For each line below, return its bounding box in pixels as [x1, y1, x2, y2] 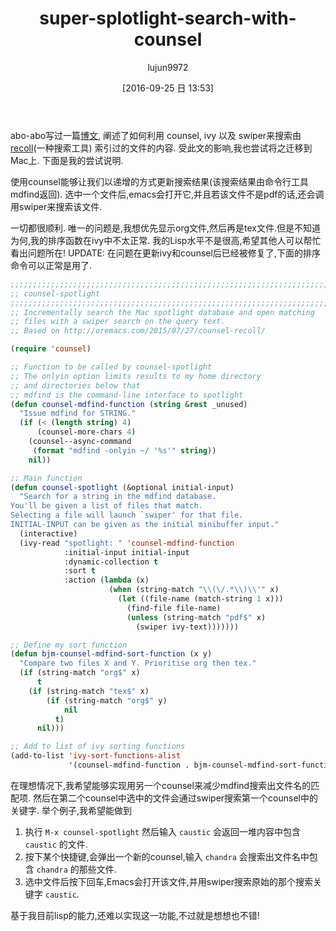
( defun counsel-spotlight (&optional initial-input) [10, 482, 235, 492]
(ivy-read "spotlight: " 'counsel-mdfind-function [19, 538, 235, 548]
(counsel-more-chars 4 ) [36, 427, 137, 437]
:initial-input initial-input [63, 547, 190, 557]
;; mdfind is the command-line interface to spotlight [10, 390, 244, 400]
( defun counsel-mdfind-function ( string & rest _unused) [10, 399, 248, 409]
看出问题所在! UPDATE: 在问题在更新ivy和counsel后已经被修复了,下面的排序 [10, 247, 321, 259]
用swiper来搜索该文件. [10, 200, 103, 212]
